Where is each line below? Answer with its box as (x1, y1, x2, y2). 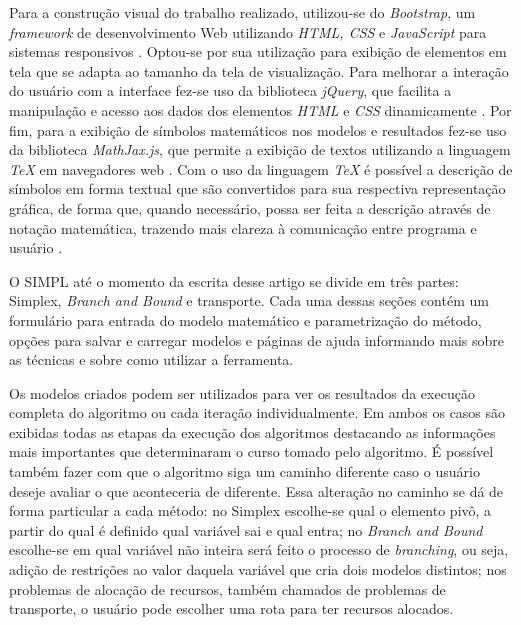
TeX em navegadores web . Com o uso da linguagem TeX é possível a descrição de (9, 158, 513, 179)
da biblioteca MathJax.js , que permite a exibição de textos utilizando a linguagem (9, 139, 511, 160)
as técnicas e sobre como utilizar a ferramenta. (9, 349, 294, 370)
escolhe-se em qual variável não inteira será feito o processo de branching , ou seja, (9, 539, 509, 560)
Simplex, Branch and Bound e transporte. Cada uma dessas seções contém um (9, 290, 489, 311)
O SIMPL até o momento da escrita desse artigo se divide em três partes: (9, 270, 459, 291)
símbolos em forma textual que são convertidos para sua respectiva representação (9, 178, 506, 199)
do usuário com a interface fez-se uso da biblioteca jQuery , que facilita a (9, 80, 452, 101)
